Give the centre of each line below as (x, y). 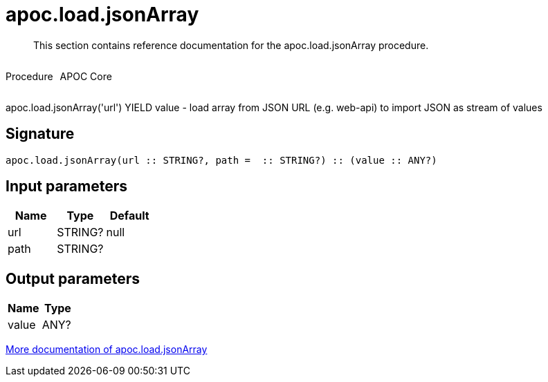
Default (129, 216)
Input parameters (67, 187)
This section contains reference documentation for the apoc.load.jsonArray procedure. (231, 45)
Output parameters (73, 278)
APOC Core (86, 76)
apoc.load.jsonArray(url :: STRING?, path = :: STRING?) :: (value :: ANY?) (221, 160)
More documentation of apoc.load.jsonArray (107, 350)
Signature (40, 134)
